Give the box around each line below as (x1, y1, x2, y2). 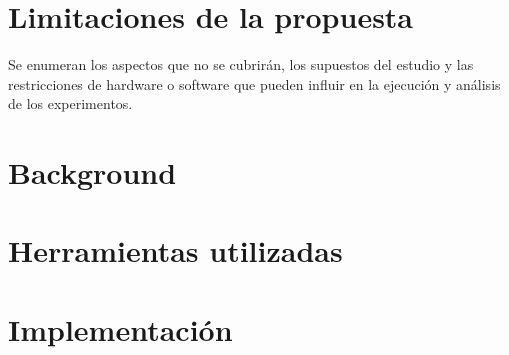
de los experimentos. (8, 93, 133, 114)
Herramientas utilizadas (8, 230, 343, 271)
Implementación (8, 308, 233, 349)
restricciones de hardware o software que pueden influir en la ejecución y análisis (8, 73, 501, 94)
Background (8, 152, 177, 193)
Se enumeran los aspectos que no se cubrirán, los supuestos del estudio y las (8, 54, 474, 75)
